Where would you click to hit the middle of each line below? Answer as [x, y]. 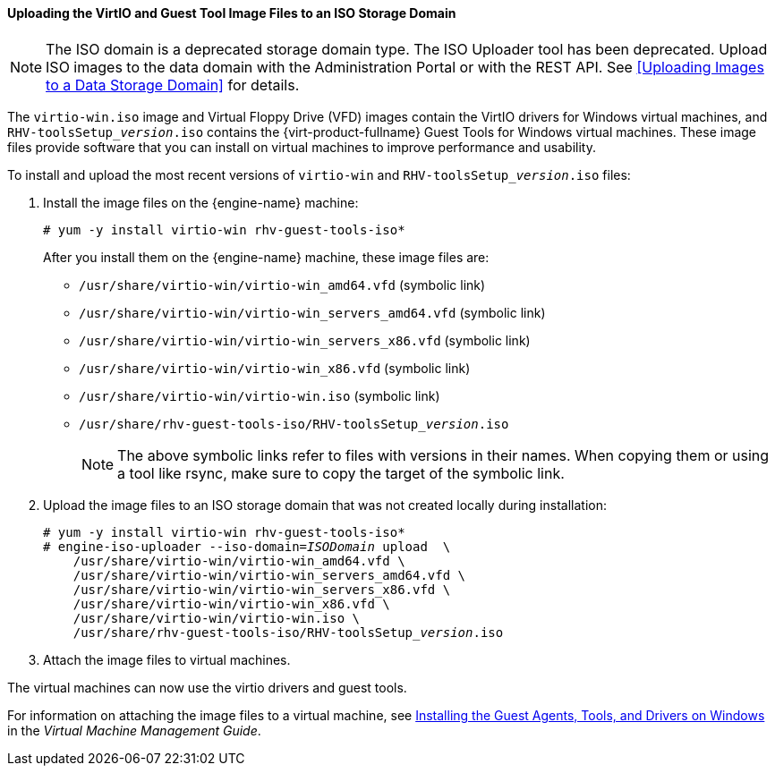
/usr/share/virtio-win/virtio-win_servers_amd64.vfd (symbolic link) [312, 312]
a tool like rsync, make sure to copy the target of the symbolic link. [341, 473]
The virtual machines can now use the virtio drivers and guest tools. [207, 687]
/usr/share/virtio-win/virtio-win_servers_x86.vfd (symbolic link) [305, 340]
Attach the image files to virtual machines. [167, 659]
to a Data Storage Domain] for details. [173, 85]
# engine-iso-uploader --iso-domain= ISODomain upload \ [247, 546]
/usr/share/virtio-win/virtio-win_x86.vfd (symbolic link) [275, 368]
